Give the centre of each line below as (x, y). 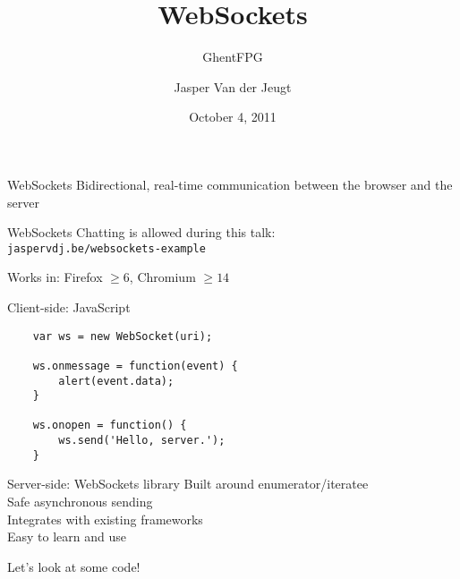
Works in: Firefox (55, 277)
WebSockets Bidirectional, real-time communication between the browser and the (230, 184)
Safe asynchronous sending (80, 502)
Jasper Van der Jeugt (233, 86)
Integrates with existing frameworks (105, 519)
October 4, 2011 (233, 117)
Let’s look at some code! (74, 566)
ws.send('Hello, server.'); (142, 441)
